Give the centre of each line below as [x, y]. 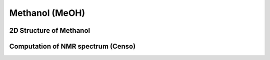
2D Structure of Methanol [50, 30]
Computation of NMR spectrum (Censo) [72, 46]
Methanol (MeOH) [47, 13]
